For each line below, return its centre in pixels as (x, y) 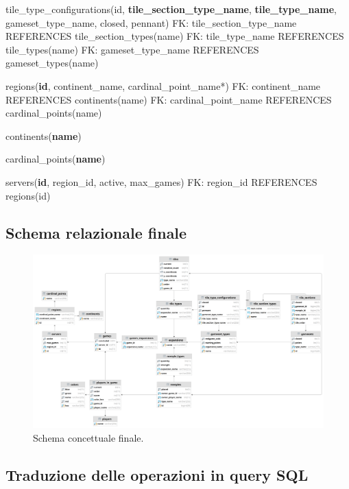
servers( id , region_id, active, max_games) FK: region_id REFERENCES (161, 181)
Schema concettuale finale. (88, 437)
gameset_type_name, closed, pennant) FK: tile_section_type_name (151, 22)
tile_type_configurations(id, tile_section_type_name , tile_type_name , (171, 9)
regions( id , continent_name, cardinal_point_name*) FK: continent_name (163, 85)
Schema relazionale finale (96, 232)
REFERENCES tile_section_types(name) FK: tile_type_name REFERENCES (175, 36)
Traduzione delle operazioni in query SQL (157, 474)
